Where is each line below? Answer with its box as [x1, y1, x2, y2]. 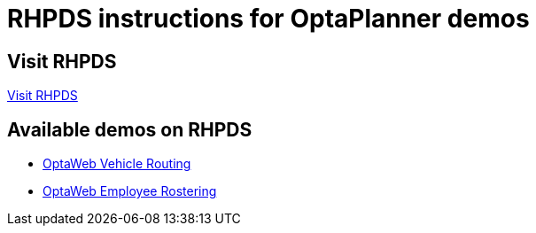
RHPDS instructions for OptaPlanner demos [7, 4, 530, 34]
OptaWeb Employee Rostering [43, 183, 217, 199]
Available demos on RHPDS [7, 118, 252, 141]
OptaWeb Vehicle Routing [43, 156, 191, 172]
